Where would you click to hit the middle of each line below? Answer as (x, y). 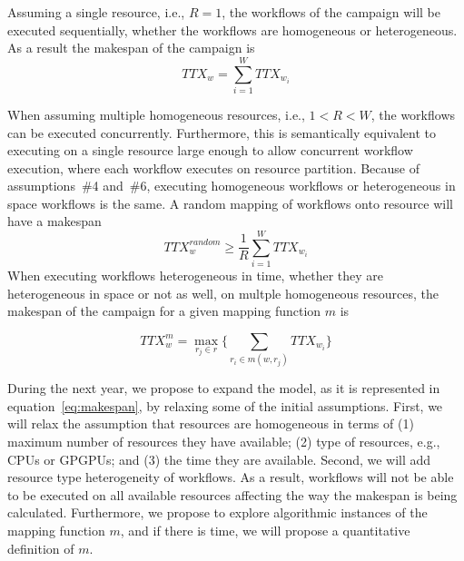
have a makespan (54, 221)
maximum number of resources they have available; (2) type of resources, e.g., (224, 442)
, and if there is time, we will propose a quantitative (265, 531)
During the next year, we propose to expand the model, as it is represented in (224, 388)
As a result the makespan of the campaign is (131, 48)
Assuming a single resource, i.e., (96, 12)
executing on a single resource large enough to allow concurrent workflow (210, 150)
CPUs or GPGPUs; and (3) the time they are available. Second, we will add (219, 459)
